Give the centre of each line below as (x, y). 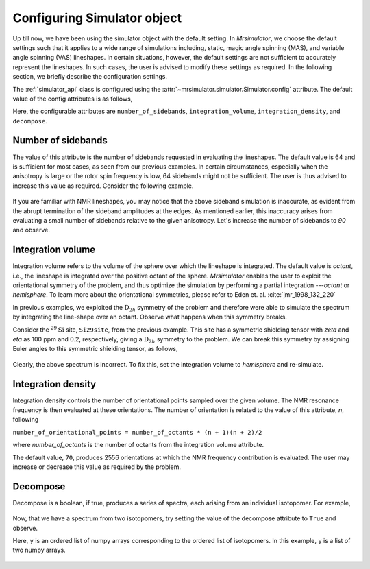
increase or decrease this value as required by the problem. (97, 467)
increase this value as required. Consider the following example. (103, 186)
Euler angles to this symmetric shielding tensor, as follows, (95, 349)
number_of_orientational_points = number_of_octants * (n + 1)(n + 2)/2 (137, 432)
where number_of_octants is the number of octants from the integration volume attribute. (138, 445)
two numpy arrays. (39, 550)
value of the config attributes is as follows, (73, 99)
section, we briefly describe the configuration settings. (90, 77)
